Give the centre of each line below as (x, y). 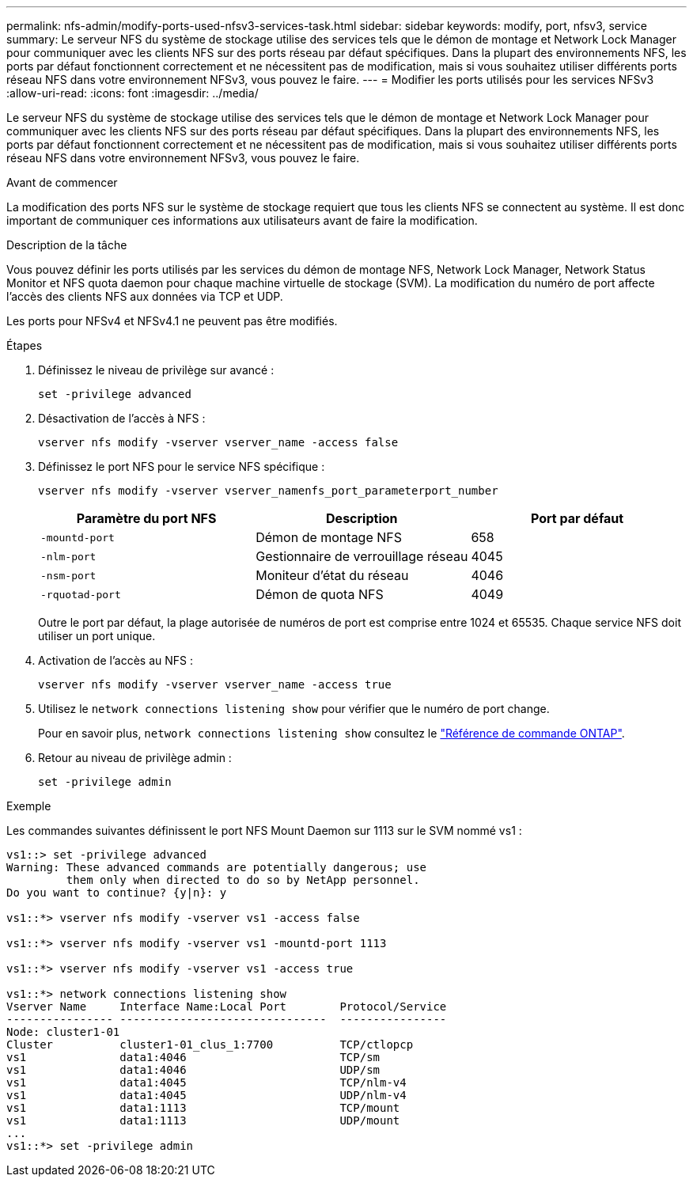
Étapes (25, 345)
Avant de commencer (62, 182)
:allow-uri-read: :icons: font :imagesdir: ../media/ (133, 93)
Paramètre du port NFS (146, 518)
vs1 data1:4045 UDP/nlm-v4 (206, 1095)
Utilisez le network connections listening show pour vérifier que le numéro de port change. (294, 709)
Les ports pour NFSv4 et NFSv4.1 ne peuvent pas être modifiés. (172, 321)
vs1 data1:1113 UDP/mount (203, 1120)
